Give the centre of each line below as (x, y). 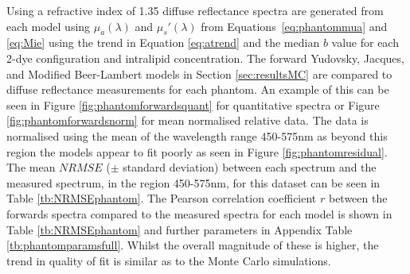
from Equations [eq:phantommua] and (294, 26)
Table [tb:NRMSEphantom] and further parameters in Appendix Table (180, 229)
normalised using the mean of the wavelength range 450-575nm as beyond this (197, 135)
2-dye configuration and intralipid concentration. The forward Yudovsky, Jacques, (205, 58)
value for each (365, 42)
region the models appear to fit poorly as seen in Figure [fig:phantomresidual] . (197, 151)
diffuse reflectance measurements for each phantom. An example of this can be (198, 89)
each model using (49, 26)
